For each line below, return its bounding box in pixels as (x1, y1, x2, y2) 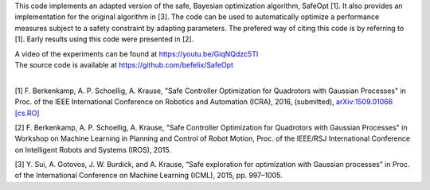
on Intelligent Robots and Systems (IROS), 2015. (14, 145, 171, 154)
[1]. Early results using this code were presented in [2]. (14, 34, 194, 44)
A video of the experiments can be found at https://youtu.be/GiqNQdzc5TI (14, 48, 259, 59)
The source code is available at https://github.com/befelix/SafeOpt (14, 60, 234, 69)
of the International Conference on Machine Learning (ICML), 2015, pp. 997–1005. (14, 171, 283, 180)
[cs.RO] (14, 108, 40, 118)
